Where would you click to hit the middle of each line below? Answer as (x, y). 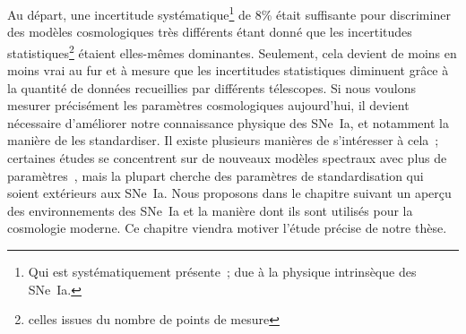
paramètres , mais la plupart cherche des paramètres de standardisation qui (216, 175)
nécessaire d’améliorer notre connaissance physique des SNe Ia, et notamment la (228, 122)
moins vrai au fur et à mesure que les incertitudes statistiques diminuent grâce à (228, 70)
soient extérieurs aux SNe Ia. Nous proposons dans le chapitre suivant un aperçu (229, 193)
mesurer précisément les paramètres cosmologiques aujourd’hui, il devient (208, 105)
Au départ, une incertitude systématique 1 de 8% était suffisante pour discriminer (229, 13)
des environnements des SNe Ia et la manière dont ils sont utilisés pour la (210, 210)
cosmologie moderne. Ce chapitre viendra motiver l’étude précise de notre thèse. (227, 228)
